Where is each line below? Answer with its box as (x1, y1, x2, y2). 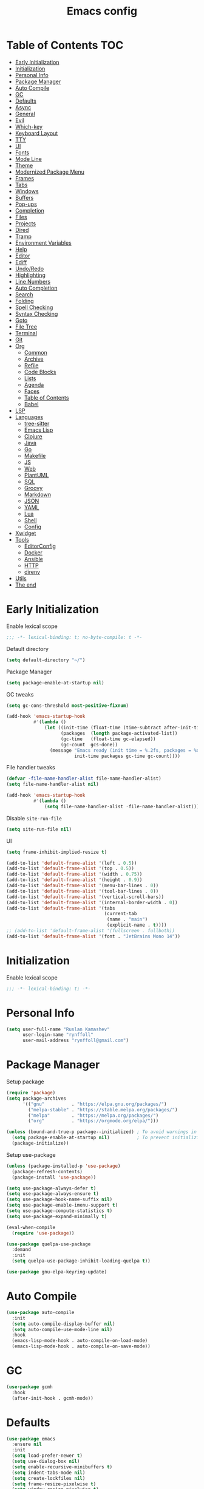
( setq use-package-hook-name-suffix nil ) (6, 1196, 113, 1203)
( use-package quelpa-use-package (6, 1241, 91, 1247)
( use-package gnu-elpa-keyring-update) (6, 1269, 107, 1275)
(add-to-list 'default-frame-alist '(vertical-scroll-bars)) (6, 894, 165, 900)
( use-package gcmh (6, 1383, 53, 1390)
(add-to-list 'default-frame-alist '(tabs (6, 905, 115, 911)
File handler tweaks (6, 764, 56, 771)
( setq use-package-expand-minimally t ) (6, 1213, 107, 1219)
